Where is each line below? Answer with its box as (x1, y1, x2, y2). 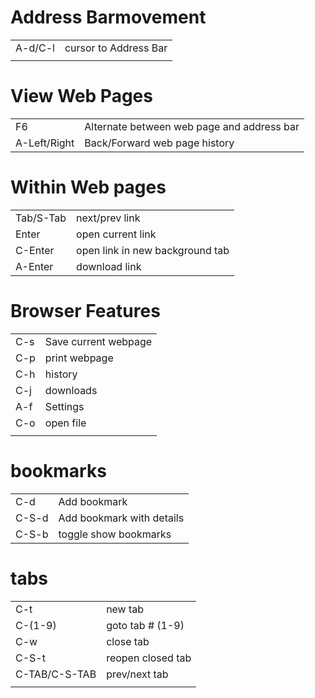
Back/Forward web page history (84, 136, 235, 150)
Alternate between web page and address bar (84, 119, 300, 133)
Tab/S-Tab (15, 211, 67, 225)
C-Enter (15, 243, 55, 257)
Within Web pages (10, 176, 167, 199)
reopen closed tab (106, 651, 192, 665)
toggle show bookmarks (58, 527, 172, 541)
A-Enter (15, 259, 54, 273)
